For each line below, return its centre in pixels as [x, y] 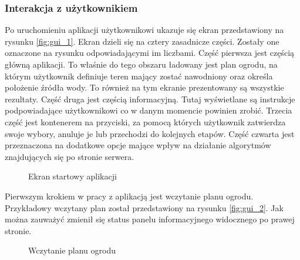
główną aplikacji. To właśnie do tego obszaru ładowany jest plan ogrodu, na [141, 64]
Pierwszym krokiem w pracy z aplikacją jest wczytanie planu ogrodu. [129, 196]
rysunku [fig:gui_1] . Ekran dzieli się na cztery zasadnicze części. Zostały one [142, 41]
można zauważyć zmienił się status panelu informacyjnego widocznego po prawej [150, 219]
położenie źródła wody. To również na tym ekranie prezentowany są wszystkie [144, 87]
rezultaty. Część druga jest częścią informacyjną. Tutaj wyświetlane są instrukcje [150, 99]
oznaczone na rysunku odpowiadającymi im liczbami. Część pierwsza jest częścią [150, 53]
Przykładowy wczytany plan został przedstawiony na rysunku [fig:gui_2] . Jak [144, 207]
